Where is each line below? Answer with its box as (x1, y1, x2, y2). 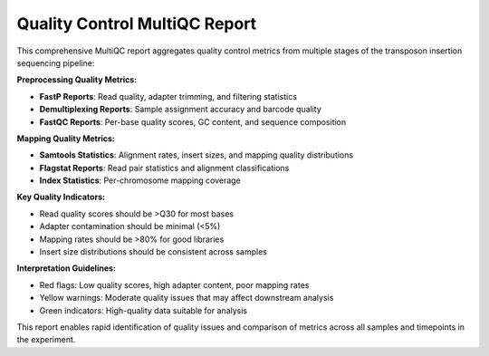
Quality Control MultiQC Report (16, 14, 257, 34)
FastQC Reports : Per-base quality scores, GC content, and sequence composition (39, 116, 347, 127)
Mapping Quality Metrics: (16, 132, 115, 144)
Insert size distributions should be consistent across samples (39, 246, 267, 257)
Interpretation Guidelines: (16, 263, 117, 274)
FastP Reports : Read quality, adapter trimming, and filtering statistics (39, 91, 298, 101)
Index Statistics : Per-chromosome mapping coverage (39, 175, 242, 186)
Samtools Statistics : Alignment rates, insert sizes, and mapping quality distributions (39, 149, 353, 160)
